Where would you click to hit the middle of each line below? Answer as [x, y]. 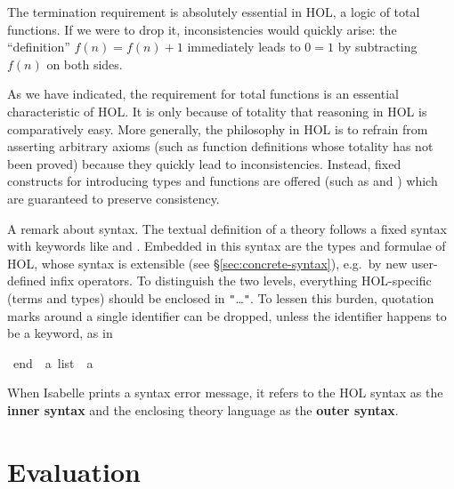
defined [27, 281]
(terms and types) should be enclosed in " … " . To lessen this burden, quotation [221, 297]
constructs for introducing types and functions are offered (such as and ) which [223, 181]
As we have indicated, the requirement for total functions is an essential [203, 94]
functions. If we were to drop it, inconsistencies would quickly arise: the [202, 29]
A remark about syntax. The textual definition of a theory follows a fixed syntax [227, 228]
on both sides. [85, 64]
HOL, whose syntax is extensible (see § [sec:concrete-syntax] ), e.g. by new [207, 263]
